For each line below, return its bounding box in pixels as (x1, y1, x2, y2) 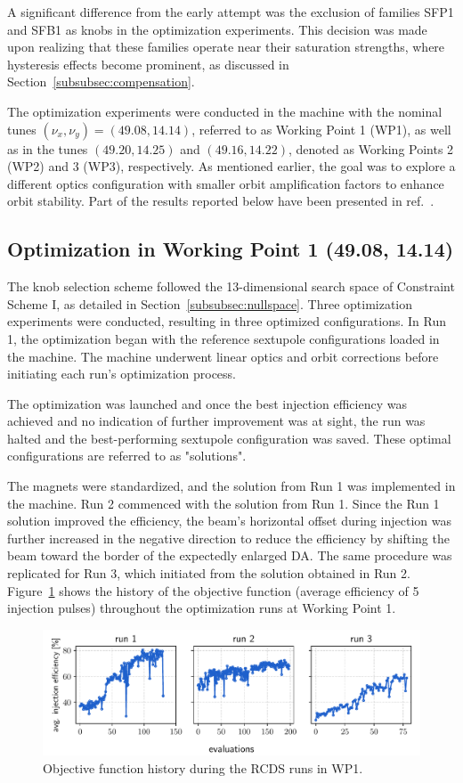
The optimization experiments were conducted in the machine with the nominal (7, 102, 443, 120)
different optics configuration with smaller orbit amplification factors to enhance (7, 174, 444, 192)
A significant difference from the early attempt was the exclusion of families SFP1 (7, 3, 454, 20)
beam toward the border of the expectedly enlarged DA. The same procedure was (7, 546, 452, 565)
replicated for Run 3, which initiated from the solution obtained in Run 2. (7, 564, 410, 583)
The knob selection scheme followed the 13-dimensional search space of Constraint (7, 277, 455, 296)
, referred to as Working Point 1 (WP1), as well (191, 119, 451, 138)
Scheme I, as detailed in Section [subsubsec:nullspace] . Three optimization (7, 294, 413, 313)
